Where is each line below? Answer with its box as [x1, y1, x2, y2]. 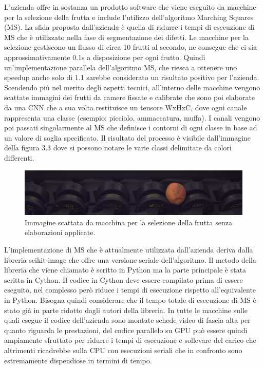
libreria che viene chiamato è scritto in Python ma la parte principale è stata [4, 264, 247, 275]
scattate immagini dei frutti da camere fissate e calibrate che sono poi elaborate [4, 92, 255, 103]
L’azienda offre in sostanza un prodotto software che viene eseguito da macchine [4, 2, 256, 12]
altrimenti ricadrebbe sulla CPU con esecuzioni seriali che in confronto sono [4, 345, 242, 355]
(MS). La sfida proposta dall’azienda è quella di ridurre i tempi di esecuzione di [4, 22, 255, 32]
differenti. [4, 152, 34, 163]
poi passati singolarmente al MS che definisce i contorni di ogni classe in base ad [4, 122, 257, 133]
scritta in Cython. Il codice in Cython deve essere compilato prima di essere [4, 274, 243, 285]
